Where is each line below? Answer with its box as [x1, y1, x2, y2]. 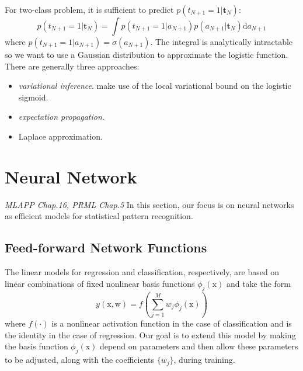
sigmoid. [18, 91, 48, 103]
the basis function [5, 340, 68, 352]
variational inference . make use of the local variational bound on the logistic [18, 79, 291, 92]
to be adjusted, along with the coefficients [5, 353, 155, 366]
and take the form [226, 277, 291, 289]
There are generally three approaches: [5, 60, 140, 72]
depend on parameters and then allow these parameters [100, 340, 298, 352]
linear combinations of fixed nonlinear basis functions [5, 277, 195, 289]
